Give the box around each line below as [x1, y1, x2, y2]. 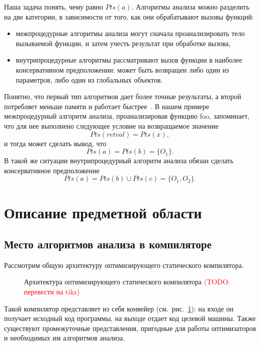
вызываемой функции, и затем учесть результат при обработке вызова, [15, 38, 231, 48]
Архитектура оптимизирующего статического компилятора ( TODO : [24, 276, 230, 287]
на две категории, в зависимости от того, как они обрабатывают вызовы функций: [4, 11, 254, 22]
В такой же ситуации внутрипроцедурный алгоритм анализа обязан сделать [4, 155, 233, 166]
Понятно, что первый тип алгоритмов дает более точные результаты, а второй [4, 91, 241, 102]
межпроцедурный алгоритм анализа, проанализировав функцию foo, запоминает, [4, 111, 249, 121]
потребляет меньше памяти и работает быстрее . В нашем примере [4, 101, 209, 111]
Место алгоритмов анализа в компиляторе [4, 236, 212, 252]
